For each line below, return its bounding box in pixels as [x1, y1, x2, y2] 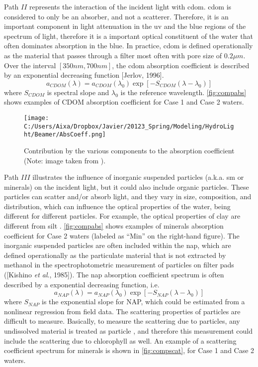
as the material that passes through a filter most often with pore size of [4, 50, 222, 60]
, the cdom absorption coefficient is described [112, 60, 250, 70]
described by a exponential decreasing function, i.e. [4, 279, 160, 289]
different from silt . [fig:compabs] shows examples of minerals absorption [4, 221, 224, 231]
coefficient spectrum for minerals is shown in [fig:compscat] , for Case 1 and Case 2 [4, 345, 255, 356]
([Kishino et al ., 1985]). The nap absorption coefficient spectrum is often [4, 269, 224, 280]
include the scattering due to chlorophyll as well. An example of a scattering [4, 335, 237, 346]
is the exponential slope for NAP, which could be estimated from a [42, 296, 245, 307]
